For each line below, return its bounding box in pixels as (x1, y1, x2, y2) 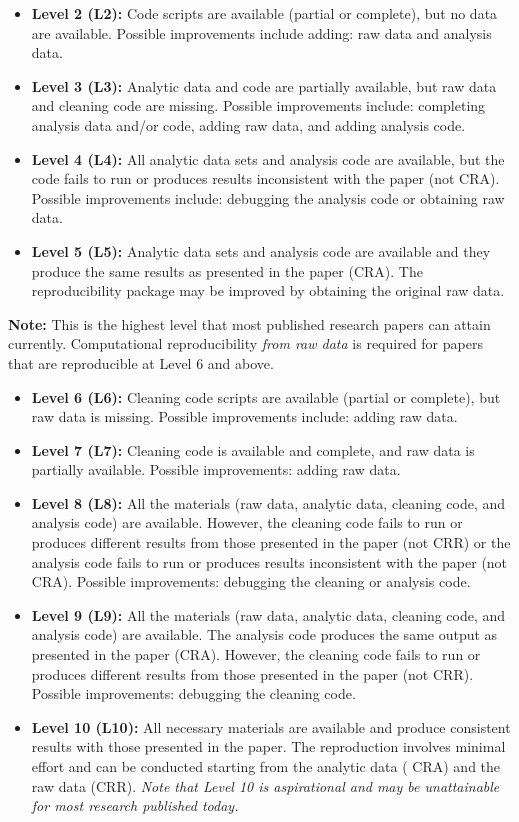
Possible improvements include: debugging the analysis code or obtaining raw (31, 187, 505, 208)
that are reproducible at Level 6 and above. (8, 352, 274, 373)
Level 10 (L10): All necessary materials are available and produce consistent (31, 716, 511, 737)
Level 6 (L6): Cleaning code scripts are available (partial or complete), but (31, 386, 501, 407)
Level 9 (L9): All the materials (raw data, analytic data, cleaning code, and (31, 604, 506, 625)
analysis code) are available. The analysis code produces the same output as (31, 624, 498, 645)
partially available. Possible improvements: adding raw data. (31, 459, 401, 480)
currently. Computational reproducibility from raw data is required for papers (8, 333, 483, 354)
